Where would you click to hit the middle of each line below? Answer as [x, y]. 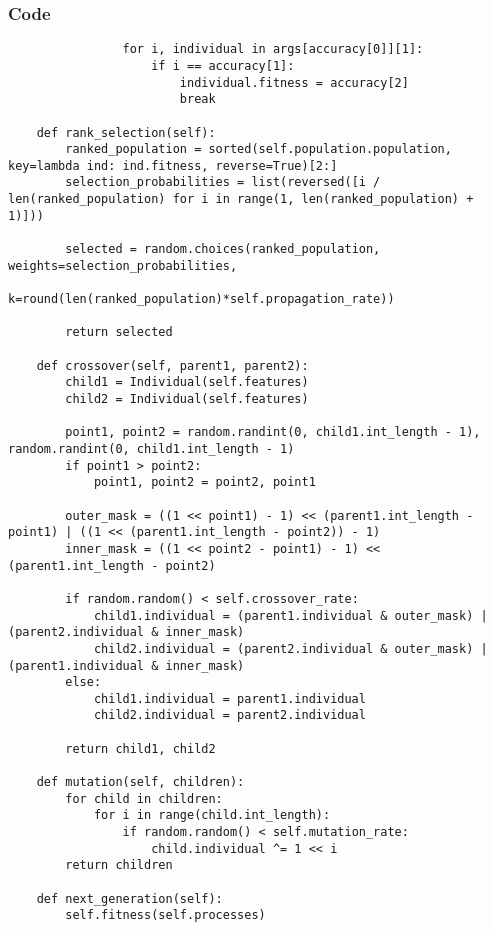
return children [119, 865]
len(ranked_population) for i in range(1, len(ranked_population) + [241, 199]
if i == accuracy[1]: [223, 65]
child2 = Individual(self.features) [187, 399]
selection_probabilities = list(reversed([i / [223, 182]
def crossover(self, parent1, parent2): [172, 365]
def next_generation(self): [129, 898]
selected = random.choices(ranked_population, [223, 249]
